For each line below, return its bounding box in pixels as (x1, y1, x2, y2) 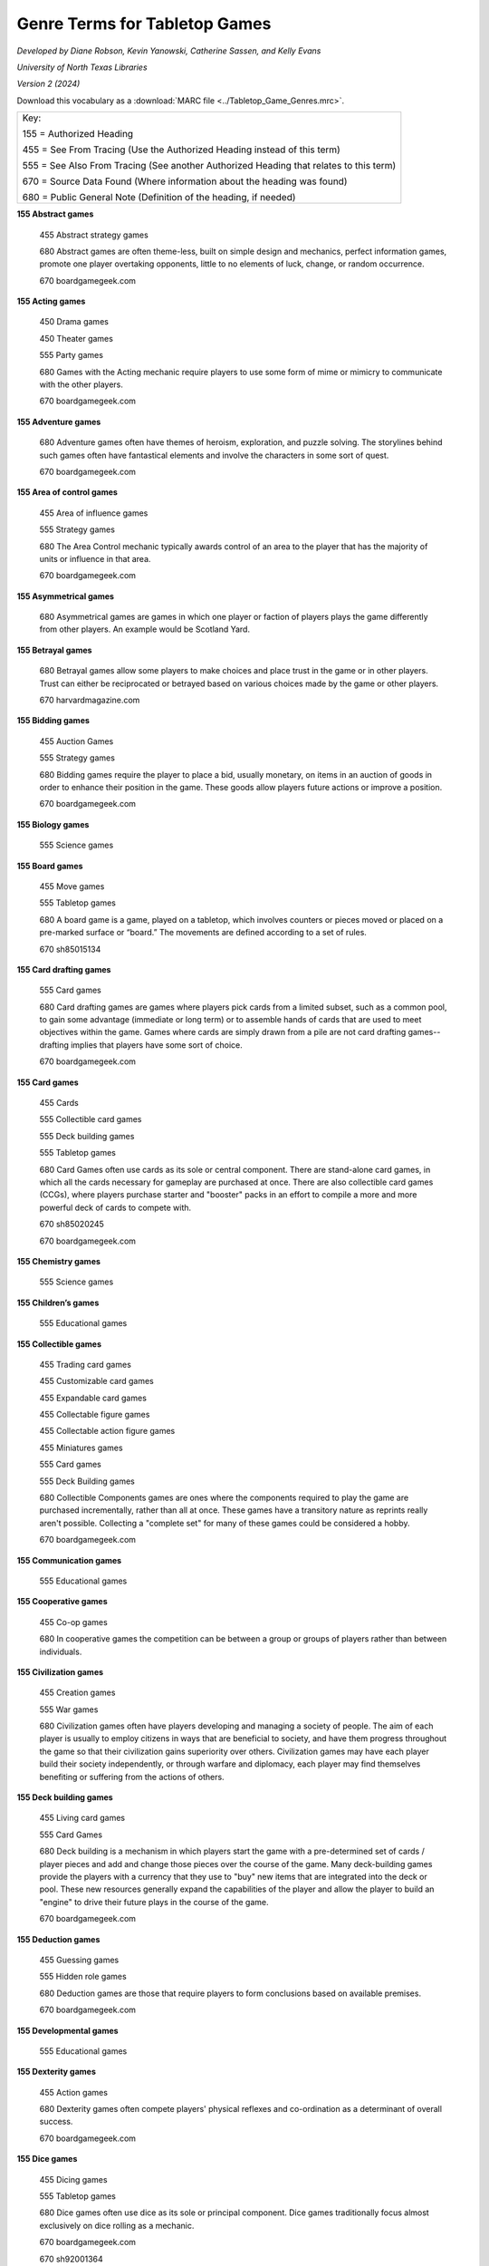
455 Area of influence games (39, 508, 149, 518)
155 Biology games (16, 818, 90, 829)
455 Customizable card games (39, 1376, 154, 1387)
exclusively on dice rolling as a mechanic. (39, 2220, 195, 2231)
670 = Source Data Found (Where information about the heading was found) (22, 175, 348, 188)
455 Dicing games (39, 2174, 108, 2184)
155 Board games (16, 860, 83, 871)
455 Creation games (39, 1687, 116, 1699)
